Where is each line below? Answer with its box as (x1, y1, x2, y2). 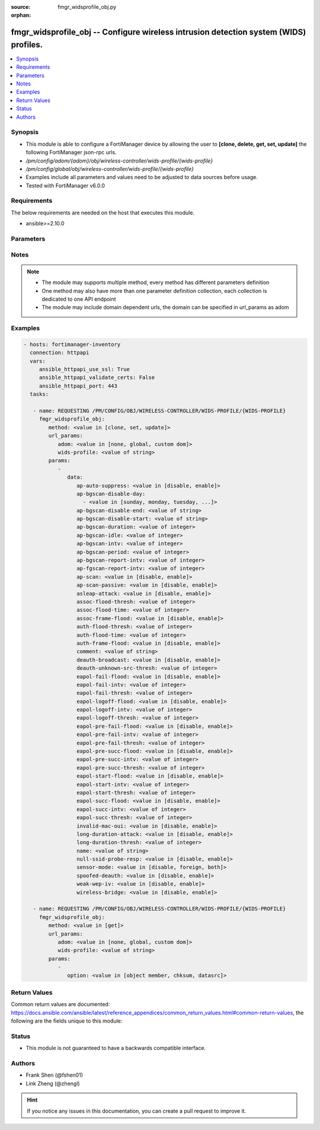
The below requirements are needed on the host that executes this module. (11, 209, 195, 216)
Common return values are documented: (11, 1001, 110, 1008)
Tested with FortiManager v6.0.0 (25, 182, 105, 189)
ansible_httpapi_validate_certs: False (39, 374, 155, 381)
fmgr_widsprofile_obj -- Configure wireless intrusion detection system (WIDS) (11, 27, 306, 37)
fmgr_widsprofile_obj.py (57, 4, 117, 10)
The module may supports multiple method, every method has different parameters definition (41, 279, 270, 286)
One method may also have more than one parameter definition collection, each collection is (41, 287, 267, 294)
